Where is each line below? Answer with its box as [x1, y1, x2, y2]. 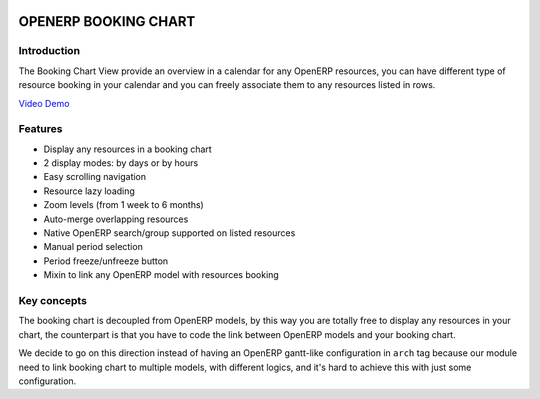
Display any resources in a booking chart [43, 143, 212, 155]
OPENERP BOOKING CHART [18, 13, 196, 30]
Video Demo [18, 97, 70, 109]
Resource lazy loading [43, 185, 135, 197]
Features [18, 122, 63, 136]
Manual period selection [43, 241, 144, 253]
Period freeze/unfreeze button [43, 255, 169, 267]
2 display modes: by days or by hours [43, 157, 199, 169]
